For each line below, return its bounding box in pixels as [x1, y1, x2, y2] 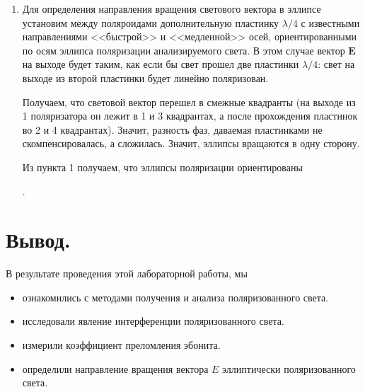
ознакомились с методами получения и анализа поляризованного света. [22, 289, 329, 304]
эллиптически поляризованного [222, 361, 356, 376]
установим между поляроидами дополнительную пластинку [22, 15, 279, 30]
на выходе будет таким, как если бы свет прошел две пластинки [22, 57, 299, 71]
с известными [301, 15, 360, 30]
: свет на [318, 57, 355, 71]
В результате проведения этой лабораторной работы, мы [6, 266, 248, 281]
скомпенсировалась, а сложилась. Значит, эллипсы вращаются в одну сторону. [22, 136, 360, 151]
